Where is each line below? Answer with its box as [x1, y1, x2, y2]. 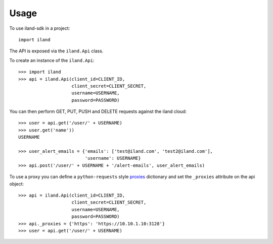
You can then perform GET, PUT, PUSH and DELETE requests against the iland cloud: [9, 108, 187, 114]
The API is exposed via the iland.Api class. [9, 48, 104, 54]
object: [9, 180, 24, 187]
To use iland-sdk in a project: [9, 25, 70, 31]
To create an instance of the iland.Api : [9, 57, 95, 63]
